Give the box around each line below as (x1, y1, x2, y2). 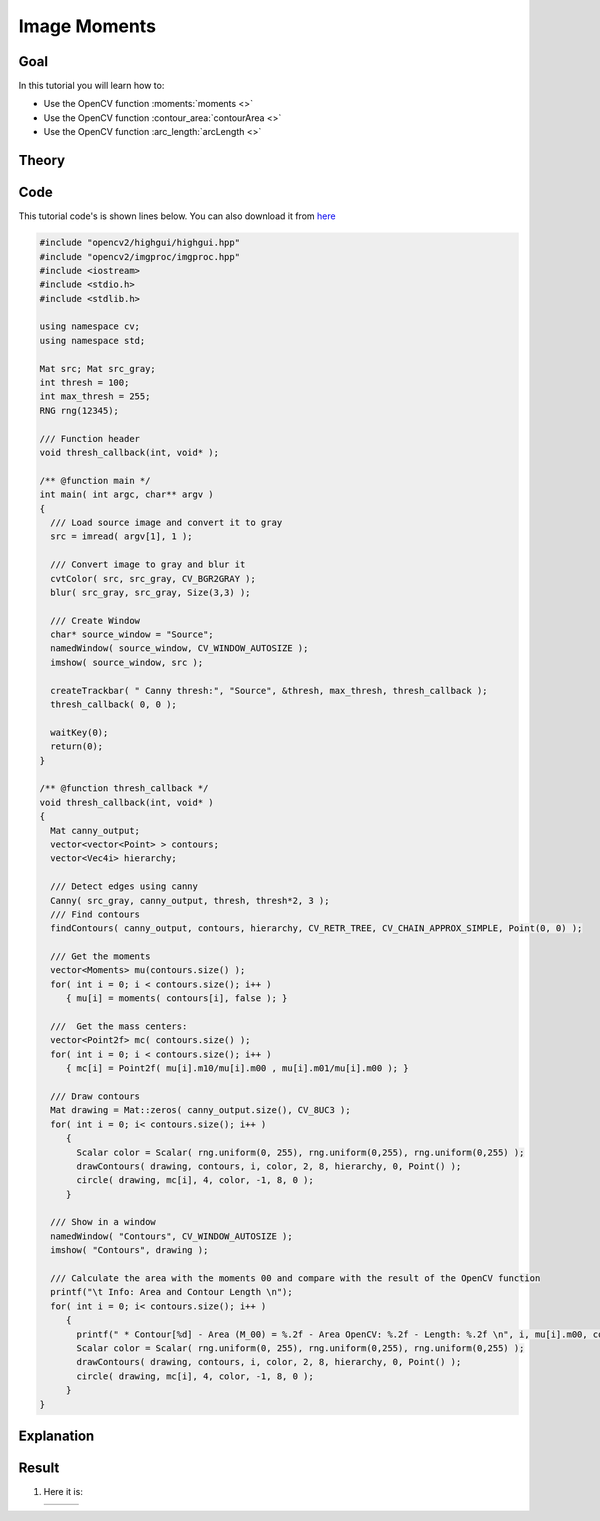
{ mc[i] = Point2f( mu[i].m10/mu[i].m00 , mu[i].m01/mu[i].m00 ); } (65, 1063, 409, 1074)
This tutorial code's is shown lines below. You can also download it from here (18, 210, 336, 222)
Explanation (18, 1427, 95, 1444)
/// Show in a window (50, 1216, 157, 1228)
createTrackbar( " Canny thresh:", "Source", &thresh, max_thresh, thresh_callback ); (50, 685, 489, 696)
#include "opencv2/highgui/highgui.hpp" (39, 237, 240, 249)
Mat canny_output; (50, 825, 140, 836)
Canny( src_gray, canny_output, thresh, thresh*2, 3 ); (50, 895, 330, 906)
